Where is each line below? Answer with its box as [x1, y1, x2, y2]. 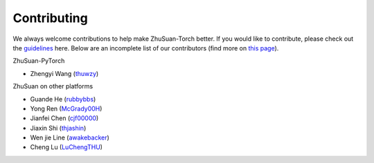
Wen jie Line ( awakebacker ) [30, 133, 110, 142]
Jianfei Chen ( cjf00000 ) [30, 114, 99, 122]
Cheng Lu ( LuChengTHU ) [30, 143, 103, 151]
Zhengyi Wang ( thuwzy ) [30, 69, 99, 77]
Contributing [12, 10, 88, 26]
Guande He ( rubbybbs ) [30, 95, 96, 103]
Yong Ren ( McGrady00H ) [30, 104, 103, 113]
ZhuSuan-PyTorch [12, 57, 65, 65]
